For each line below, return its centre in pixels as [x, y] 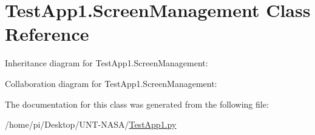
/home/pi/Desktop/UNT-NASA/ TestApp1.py [91, 124]
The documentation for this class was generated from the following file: [137, 104]
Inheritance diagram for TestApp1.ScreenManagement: [107, 63]
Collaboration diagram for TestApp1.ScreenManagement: [111, 83]
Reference [47, 34]
